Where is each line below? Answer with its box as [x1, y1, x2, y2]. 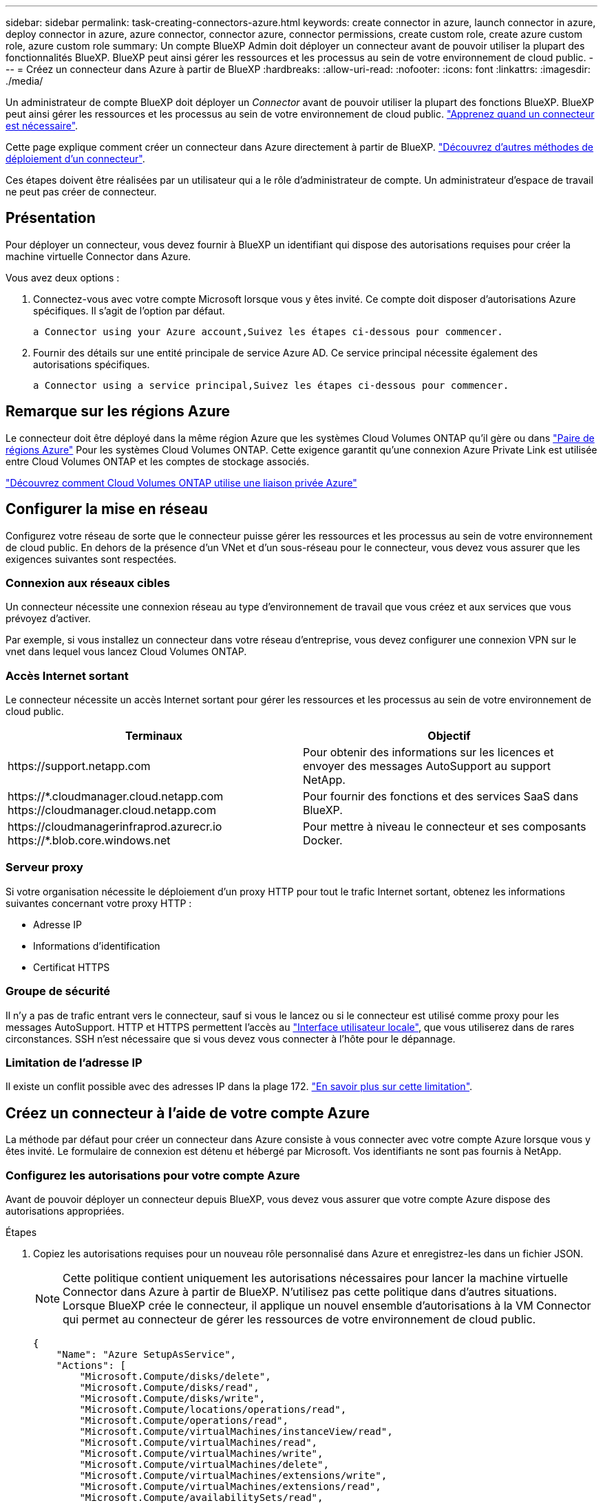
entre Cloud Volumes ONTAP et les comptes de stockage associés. [6, 455, 310, 467]
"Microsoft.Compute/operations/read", [79, 1414, 288, 1426]
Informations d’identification [33, 939, 160, 952]
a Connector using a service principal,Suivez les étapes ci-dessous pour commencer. [33, 379, 509, 391]
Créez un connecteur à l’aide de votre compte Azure [6, 1104, 370, 1122]
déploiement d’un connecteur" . [6, 153, 145, 164]
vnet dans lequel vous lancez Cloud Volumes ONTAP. [6, 646, 247, 658]
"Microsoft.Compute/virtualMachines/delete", [79, 1458, 329, 1470]
